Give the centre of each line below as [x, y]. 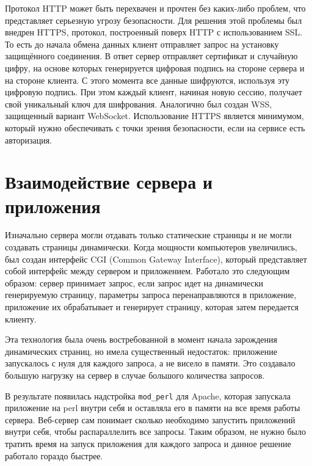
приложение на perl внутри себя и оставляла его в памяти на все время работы [153, 408]
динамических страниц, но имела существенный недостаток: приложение [141, 351]
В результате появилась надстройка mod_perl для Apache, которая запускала [148, 395]
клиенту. [21, 319]
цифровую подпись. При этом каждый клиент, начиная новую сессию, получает [154, 92]
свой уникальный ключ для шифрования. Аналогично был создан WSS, [139, 104]
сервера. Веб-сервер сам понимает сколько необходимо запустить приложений [150, 419]
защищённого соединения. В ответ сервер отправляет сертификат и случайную [151, 56]
